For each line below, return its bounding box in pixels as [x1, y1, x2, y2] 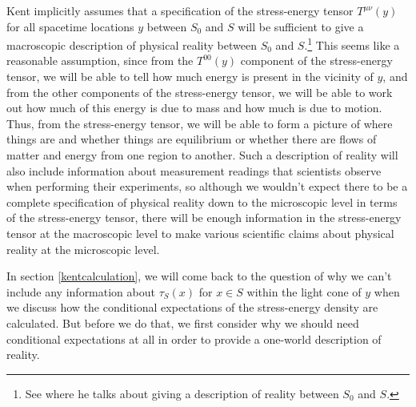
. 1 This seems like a [304, 34, 400, 53]
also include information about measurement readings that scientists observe [6, 162, 382, 179]
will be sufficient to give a [238, 18, 364, 34]
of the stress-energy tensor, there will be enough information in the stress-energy [6, 209, 402, 226]
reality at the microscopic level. [6, 240, 160, 257]
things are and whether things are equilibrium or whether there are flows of [6, 131, 377, 147]
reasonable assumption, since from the [6, 52, 194, 69]
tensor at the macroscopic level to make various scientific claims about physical [6, 224, 394, 241]
